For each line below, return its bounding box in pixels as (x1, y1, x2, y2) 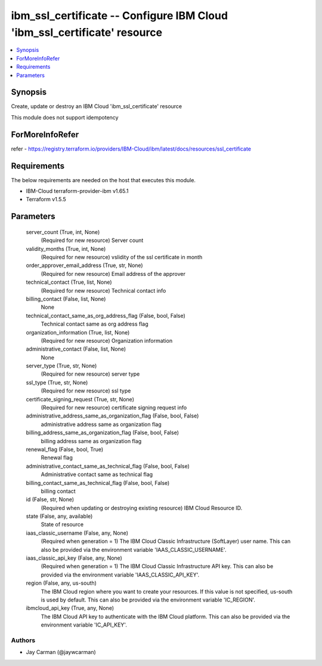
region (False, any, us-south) (26, 579, 97, 587)
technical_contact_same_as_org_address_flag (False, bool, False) (26, 312, 186, 319)
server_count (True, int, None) (26, 228, 100, 235)
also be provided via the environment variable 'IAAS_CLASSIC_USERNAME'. (41, 546, 227, 553)
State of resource (41, 521, 84, 528)
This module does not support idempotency (11, 113, 119, 121)
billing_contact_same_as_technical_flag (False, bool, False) (26, 479, 170, 486)
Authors (11, 636, 36, 644)
